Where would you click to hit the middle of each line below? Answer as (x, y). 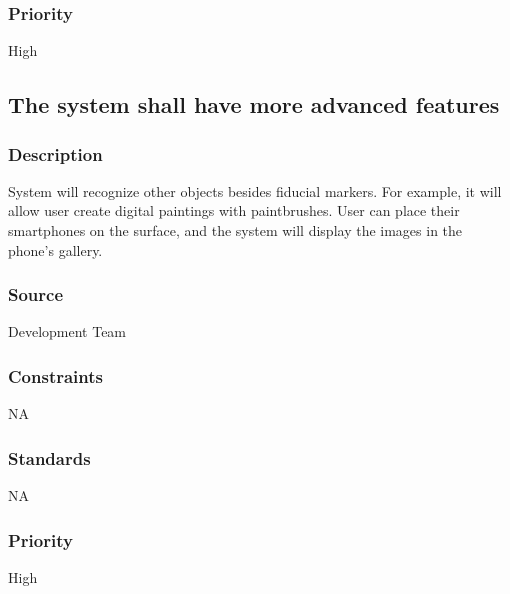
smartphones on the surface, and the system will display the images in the (235, 230)
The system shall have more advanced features (254, 104)
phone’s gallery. (55, 249)
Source (36, 294)
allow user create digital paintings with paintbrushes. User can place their (234, 210)
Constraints (55, 375)
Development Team (67, 331)
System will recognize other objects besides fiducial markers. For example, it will (255, 190)
